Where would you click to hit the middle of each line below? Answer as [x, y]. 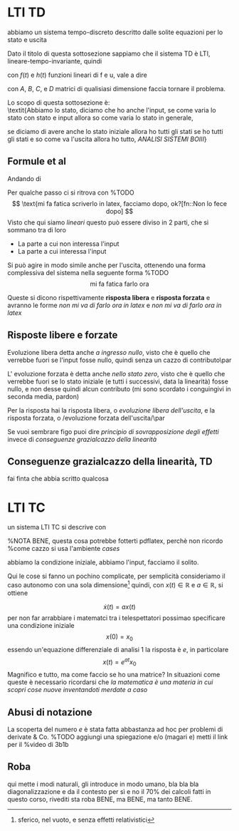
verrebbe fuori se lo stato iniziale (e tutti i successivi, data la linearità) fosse [118, 381]
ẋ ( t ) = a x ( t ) [119, 607]
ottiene [18, 593]
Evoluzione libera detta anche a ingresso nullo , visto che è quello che [109, 352]
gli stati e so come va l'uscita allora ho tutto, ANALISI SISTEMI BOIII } [107, 139]
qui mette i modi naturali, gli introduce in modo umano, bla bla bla [103, 784]
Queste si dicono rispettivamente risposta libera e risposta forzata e [109, 297]
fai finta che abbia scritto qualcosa [58, 479]
